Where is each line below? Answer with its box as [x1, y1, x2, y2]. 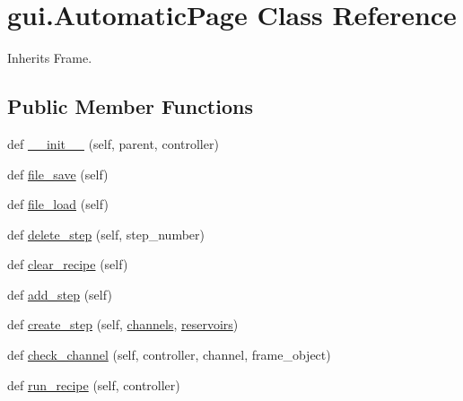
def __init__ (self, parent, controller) [7, 134, 219, 153]
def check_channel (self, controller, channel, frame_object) [7, 345, 331, 364]
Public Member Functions [7, 92, 253, 120]
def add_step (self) [7, 284, 112, 303]
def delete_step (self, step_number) [7, 224, 205, 243]
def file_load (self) [7, 195, 109, 214]
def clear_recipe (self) [7, 255, 128, 274]
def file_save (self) [7, 164, 109, 183]
